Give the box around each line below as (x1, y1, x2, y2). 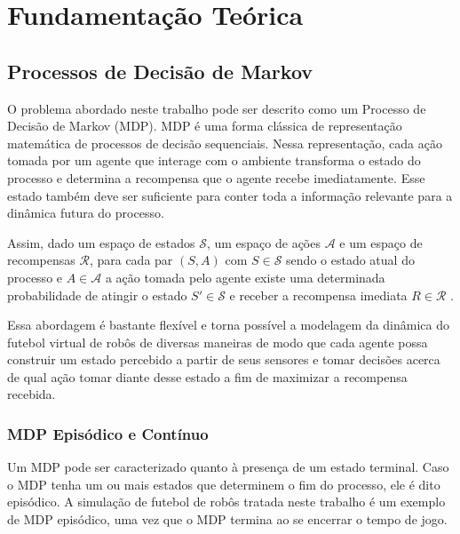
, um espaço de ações (206, 233, 321, 251)
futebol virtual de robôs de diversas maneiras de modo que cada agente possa (7, 332, 428, 351)
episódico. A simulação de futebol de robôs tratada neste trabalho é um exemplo (7, 492, 446, 511)
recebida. (7, 385, 56, 403)
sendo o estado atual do (286, 251, 415, 269)
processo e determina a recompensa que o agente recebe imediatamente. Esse (7, 168, 425, 187)
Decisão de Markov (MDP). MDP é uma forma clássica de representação (7, 116, 402, 135)
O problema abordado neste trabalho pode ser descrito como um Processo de (7, 99, 426, 117)
